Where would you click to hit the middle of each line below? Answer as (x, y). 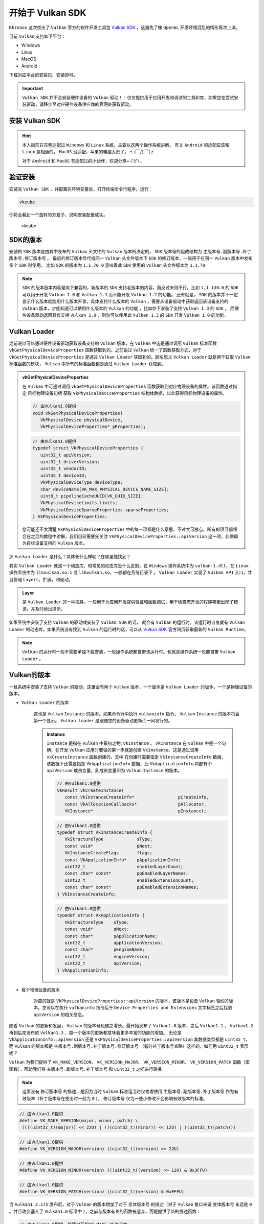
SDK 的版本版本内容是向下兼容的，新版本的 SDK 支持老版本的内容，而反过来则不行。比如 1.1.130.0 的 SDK (131, 288)
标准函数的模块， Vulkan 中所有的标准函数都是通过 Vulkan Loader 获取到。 (87, 364)
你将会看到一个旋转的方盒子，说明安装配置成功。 (58, 214)
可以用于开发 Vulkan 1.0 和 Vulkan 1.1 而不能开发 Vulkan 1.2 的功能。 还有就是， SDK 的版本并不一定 (130, 294)
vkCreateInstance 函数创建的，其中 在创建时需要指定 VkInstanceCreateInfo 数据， (136, 757)
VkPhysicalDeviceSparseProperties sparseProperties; (105, 510)
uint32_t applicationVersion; (114, 943)
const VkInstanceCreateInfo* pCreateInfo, (137, 797)
